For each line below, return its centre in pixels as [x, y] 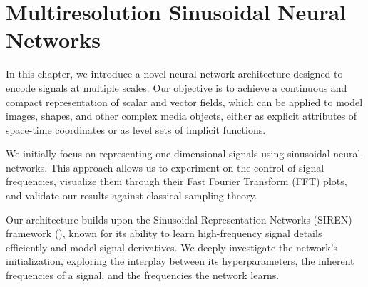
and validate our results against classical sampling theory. [132, 195]
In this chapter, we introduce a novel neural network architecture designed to [174, 74]
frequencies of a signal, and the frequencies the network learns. [143, 275]
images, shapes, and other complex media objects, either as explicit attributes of [182, 116]
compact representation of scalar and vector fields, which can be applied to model [184, 101]
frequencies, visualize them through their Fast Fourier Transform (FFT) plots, [177, 181]
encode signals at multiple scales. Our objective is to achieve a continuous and [177, 87]
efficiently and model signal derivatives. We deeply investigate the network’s [172, 247]
